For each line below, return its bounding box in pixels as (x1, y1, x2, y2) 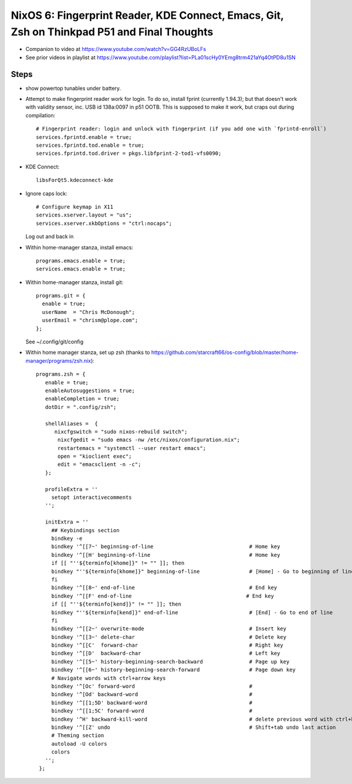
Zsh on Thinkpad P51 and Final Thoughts (11, 25, 214, 38)
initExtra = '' (45, 519, 89, 525)
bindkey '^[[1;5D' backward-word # (51, 699, 253, 706)
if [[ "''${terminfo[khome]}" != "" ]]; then (51, 560, 185, 566)
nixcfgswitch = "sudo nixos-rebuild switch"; (54, 428, 188, 435)
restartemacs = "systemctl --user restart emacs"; (57, 445, 207, 451)
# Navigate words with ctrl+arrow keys (51, 675, 167, 681)
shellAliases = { (45, 420, 98, 427)
